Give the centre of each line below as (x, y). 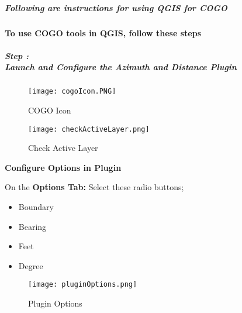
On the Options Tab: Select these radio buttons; (94, 187)
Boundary (36, 207)
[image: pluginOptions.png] (83, 285)
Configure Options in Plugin (63, 167)
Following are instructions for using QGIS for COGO (116, 7)
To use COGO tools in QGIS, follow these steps (103, 32)
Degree (31, 265)
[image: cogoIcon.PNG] (72, 92)
